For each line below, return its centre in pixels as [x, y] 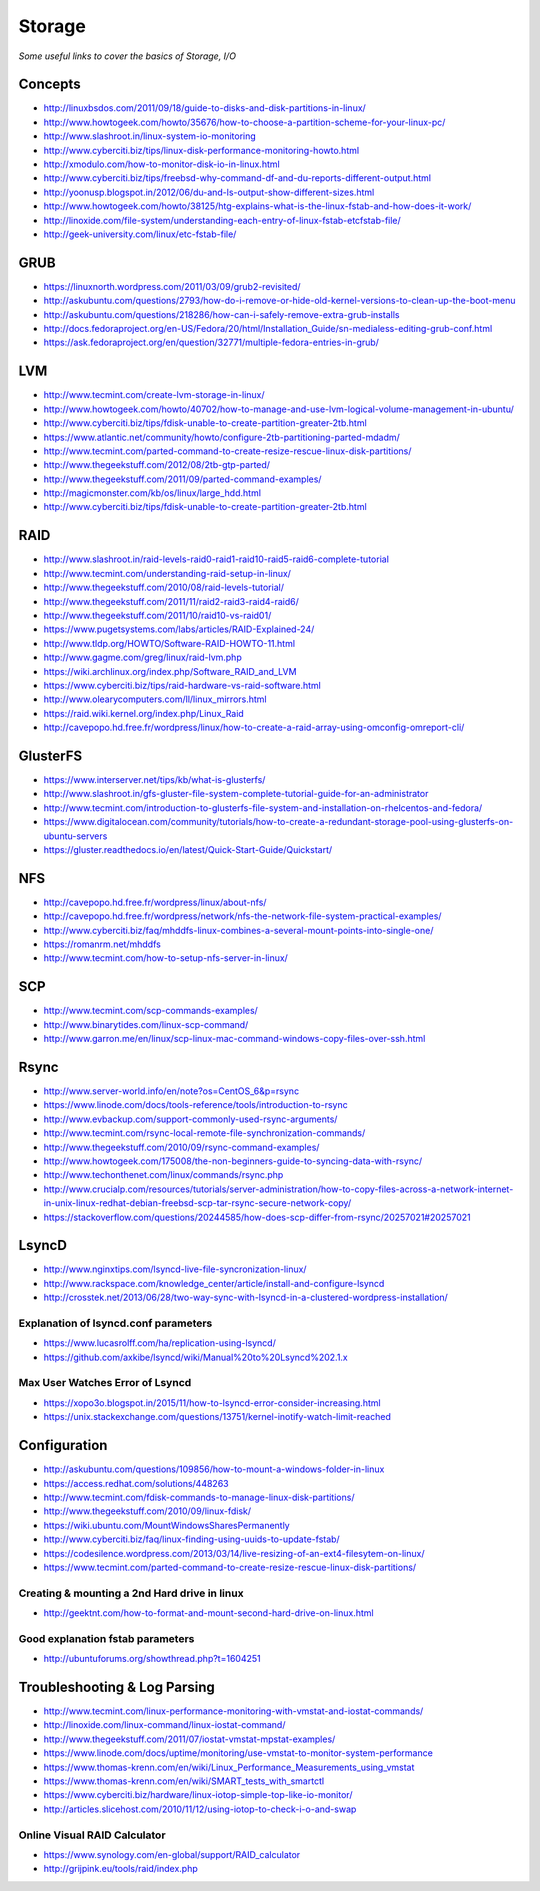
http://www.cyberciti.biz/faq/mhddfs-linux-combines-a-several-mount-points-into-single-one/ [238, 930]
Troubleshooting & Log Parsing [116, 1686]
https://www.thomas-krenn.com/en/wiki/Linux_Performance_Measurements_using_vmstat [229, 1767]
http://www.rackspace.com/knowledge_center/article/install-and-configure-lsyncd [214, 1283]
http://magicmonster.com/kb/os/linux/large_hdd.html [152, 493]
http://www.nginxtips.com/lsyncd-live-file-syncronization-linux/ [175, 1269]
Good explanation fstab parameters [106, 1638]
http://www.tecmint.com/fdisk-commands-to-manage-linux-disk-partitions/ [199, 1497]
